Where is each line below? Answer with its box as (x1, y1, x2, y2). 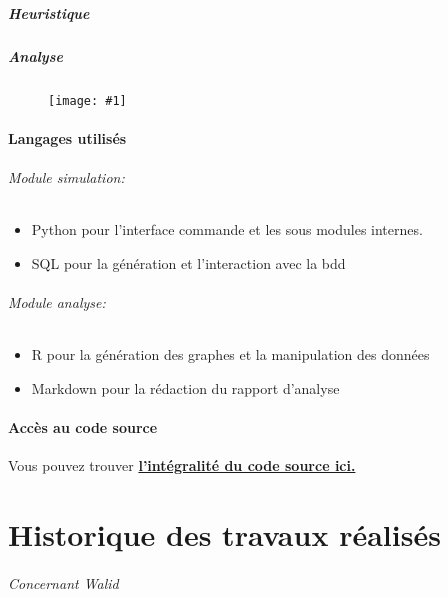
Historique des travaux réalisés (8, 513, 441, 554)
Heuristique (8, 2, 90, 23)
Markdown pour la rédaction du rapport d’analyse (31, 377, 340, 398)
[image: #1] (48, 93, 127, 108)
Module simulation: (8, 166, 125, 187)
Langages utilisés (8, 127, 127, 148)
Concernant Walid (8, 572, 119, 593)
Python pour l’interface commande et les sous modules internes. (31, 219, 423, 240)
